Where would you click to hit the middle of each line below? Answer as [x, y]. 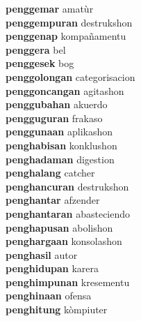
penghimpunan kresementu [68, 282]
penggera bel [36, 49]
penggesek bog [40, 63]
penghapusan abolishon [59, 227]
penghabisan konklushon [61, 145]
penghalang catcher [50, 173]
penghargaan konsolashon [64, 241]
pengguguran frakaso [54, 118]
